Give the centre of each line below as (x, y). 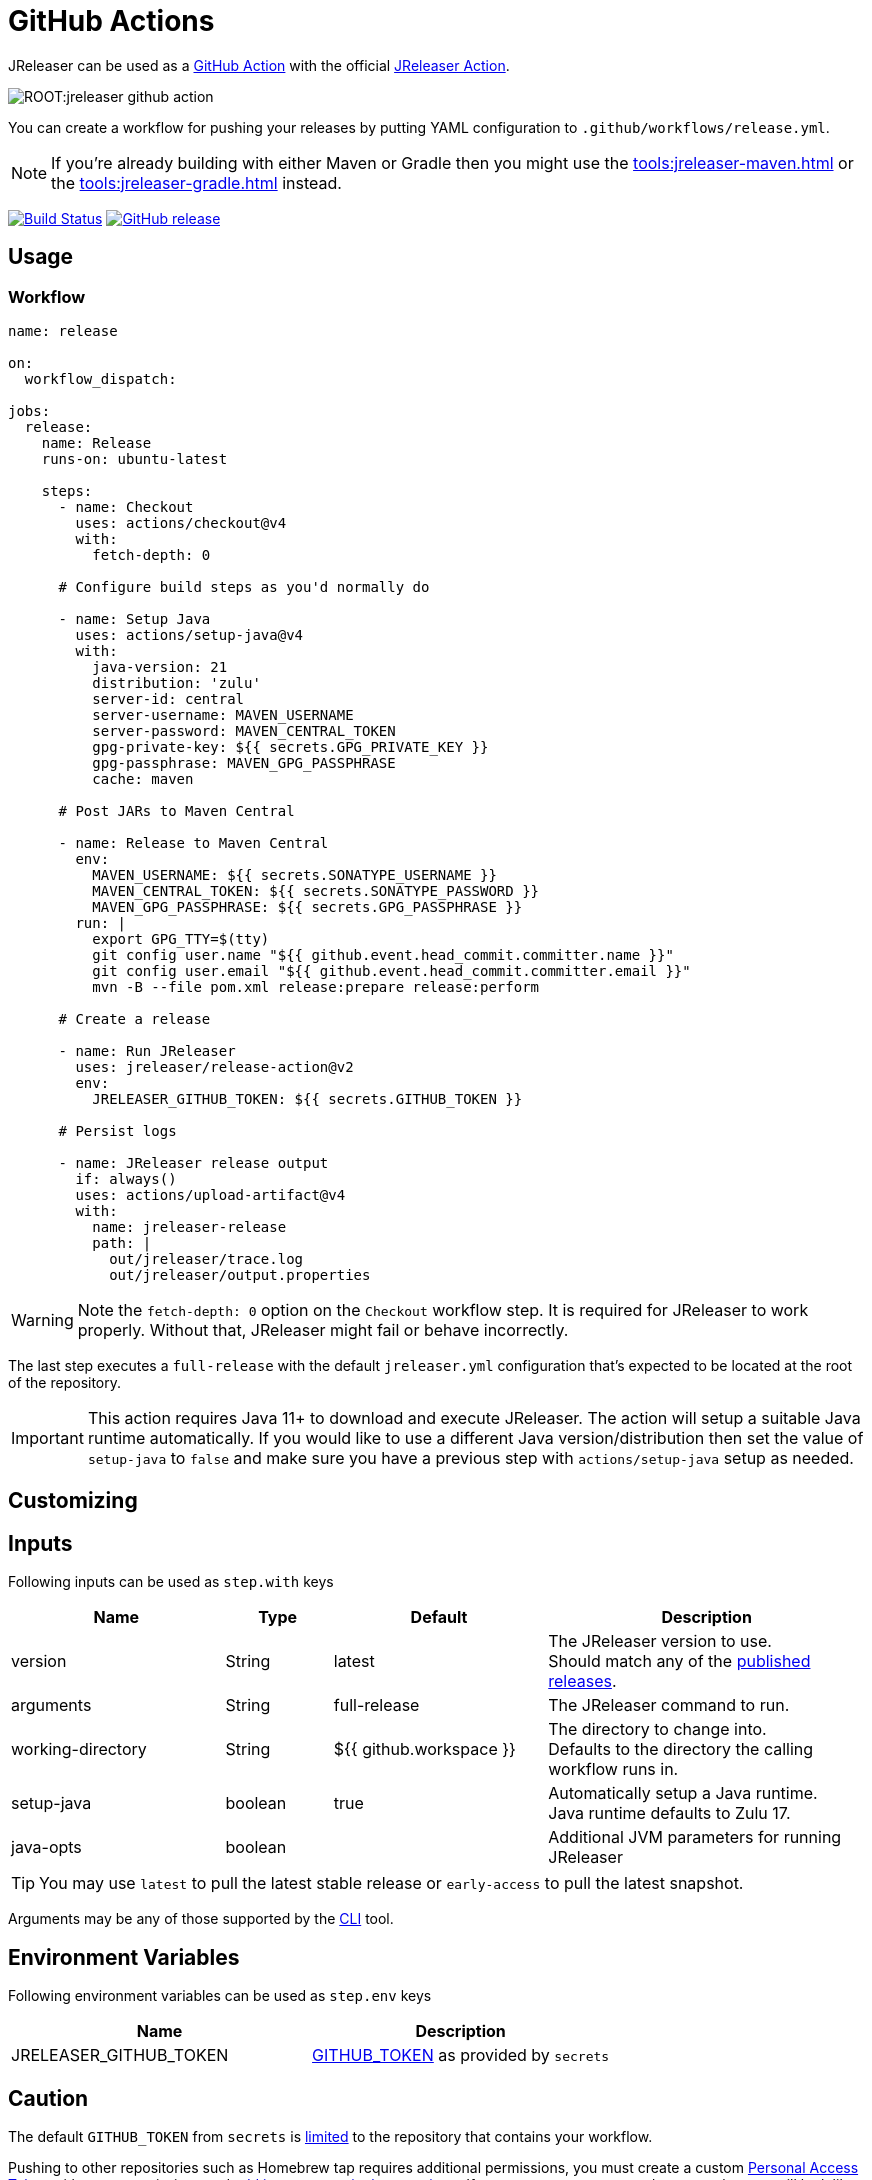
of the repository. (65, 1382)
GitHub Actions (111, 21)
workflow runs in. (613, 1769)
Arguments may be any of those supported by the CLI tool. (201, 1919)
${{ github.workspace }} (424, 1749)
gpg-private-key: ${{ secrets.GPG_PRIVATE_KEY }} (290, 746)
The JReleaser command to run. (669, 1705)
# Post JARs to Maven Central (176, 810)
